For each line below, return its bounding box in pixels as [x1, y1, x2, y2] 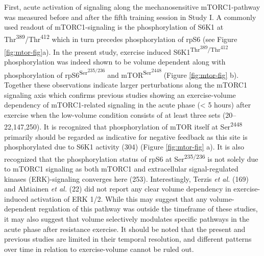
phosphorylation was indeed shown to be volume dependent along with [4, 56, 226, 67]
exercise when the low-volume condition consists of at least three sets [4, 109, 221, 120]
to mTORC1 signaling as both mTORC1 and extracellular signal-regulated [4, 163, 238, 174]
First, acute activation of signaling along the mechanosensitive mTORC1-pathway [4, 2, 260, 12]
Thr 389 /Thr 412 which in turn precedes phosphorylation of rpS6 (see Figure [4, 32, 237, 44]
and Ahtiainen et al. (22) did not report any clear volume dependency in [4, 183, 231, 194]
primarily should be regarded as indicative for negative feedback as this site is [4, 131, 248, 142]
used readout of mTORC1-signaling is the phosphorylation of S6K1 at [4, 22, 224, 32]
